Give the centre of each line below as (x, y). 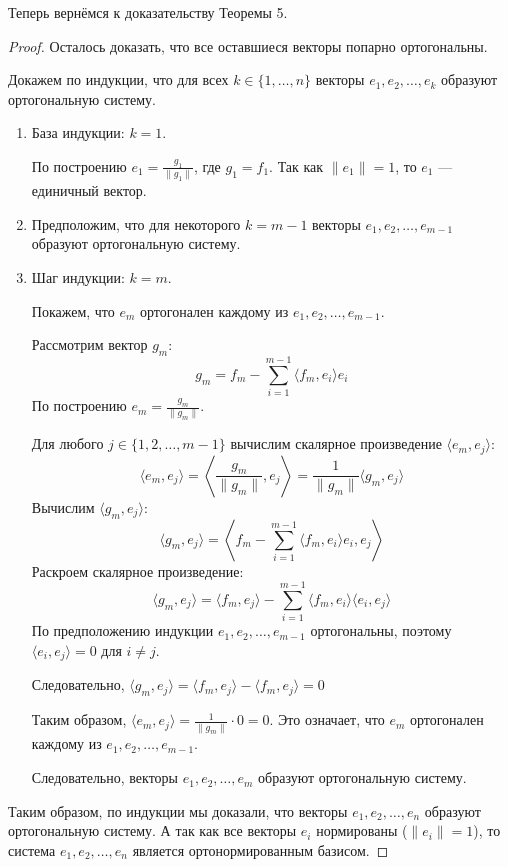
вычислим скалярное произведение (336, 443)
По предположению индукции (122, 630)
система (32, 849)
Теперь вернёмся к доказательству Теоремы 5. (148, 12)
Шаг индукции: (78, 277)
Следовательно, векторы (104, 777)
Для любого (67, 443)
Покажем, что (73, 310)
